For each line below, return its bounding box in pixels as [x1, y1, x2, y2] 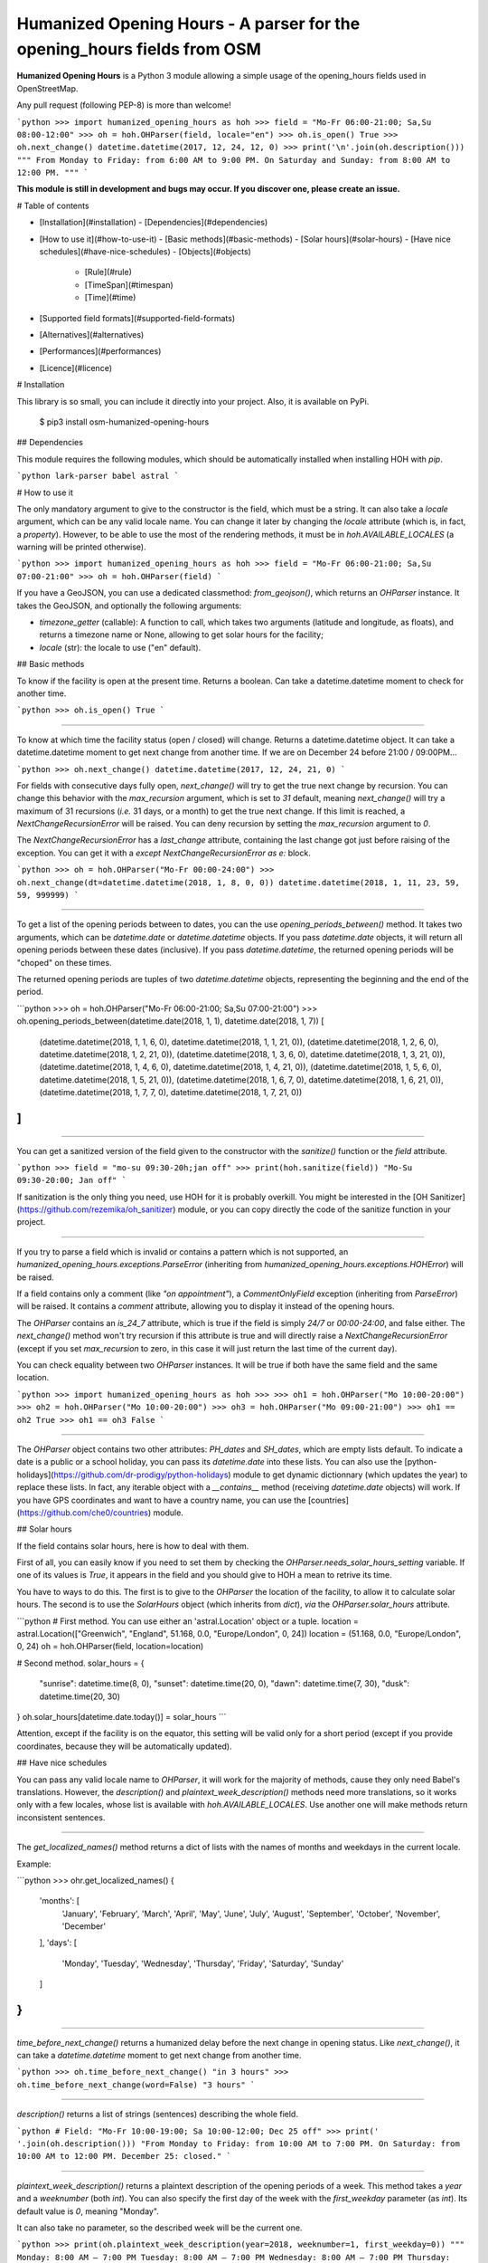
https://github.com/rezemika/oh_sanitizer [19, 1204, 174, 1215]
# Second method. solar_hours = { [16, 1657, 145, 1668]
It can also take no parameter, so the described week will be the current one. [16, 2222, 303, 2233]
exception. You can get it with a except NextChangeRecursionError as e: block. [16, 847, 311, 858]
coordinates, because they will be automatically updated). [16, 1741, 232, 1752]
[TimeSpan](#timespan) [84, 279, 174, 290]
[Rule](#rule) [84, 267, 133, 278]
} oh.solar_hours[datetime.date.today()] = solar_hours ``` [16, 1711, 227, 1722]
